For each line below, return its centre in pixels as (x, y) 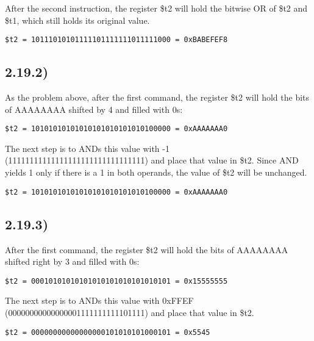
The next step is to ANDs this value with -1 (87, 148)
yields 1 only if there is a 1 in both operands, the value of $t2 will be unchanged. (156, 172)
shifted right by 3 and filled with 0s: (72, 261)
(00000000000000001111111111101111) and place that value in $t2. (130, 312)
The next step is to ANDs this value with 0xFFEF (99, 300)
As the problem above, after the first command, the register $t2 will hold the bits (157, 97)
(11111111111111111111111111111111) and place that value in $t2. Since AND (152, 160)
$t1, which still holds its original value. (77, 20)
